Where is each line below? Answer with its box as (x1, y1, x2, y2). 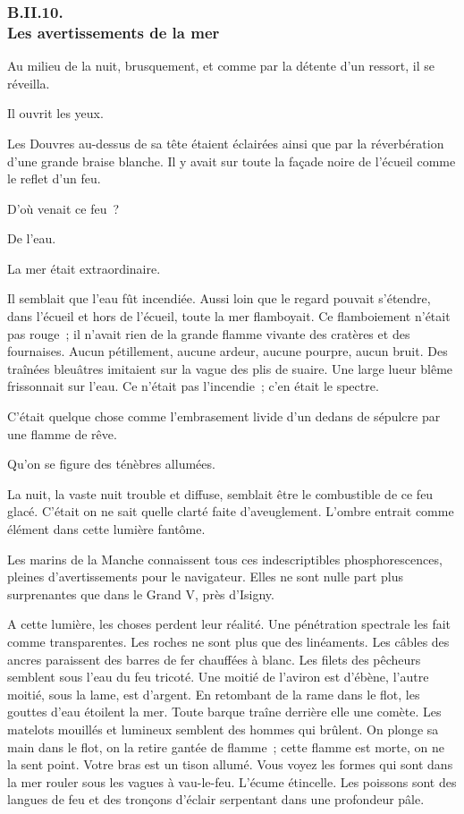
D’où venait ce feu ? (7, 199, 120, 217)
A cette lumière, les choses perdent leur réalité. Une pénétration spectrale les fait (7, 615, 451, 633)
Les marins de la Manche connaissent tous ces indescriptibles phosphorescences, (7, 549, 443, 568)
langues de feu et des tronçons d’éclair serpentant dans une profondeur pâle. (7, 790, 425, 809)
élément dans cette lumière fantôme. (7, 520, 206, 538)
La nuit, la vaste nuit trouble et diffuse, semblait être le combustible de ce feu (7, 484, 434, 503)
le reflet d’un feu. (7, 169, 101, 188)
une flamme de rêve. (7, 424, 117, 443)
